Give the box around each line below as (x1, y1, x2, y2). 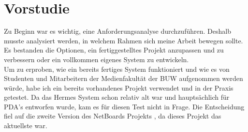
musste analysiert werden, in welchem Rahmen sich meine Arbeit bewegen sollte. (4, 35, 243, 45)
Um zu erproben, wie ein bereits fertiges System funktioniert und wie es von (4, 64, 230, 74)
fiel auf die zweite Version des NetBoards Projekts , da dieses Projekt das (4, 111, 221, 121)
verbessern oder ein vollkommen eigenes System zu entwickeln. (4, 54, 189, 64)
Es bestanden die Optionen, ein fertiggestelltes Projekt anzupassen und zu (4, 45, 224, 55)
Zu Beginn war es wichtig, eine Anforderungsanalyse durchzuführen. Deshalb (4, 26, 231, 36)
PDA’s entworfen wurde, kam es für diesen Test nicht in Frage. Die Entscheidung (4, 101, 245, 111)
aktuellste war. (4, 120, 47, 131)
